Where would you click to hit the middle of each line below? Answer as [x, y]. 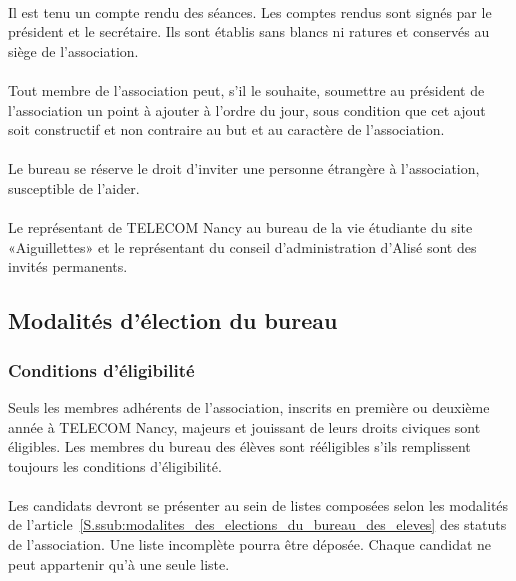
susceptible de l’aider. [74, 187]
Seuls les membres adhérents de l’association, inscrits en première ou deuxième [249, 406]
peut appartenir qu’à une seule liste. [119, 563]
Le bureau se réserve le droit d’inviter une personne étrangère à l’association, [244, 168]
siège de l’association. [73, 50]
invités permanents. [68, 266]
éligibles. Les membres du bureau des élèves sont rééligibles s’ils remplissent [239, 446]
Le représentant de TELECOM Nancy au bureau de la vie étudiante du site [240, 227]
